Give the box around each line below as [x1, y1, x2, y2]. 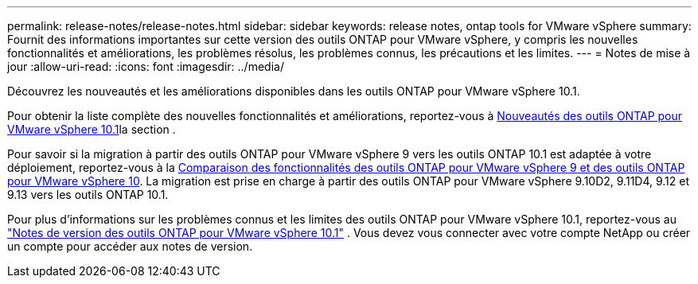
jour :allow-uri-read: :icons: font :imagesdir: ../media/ [7, 60, 284, 73]
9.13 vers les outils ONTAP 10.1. [7, 188, 169, 201]
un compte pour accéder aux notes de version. [7, 239, 253, 253]
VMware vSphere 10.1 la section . [7, 123, 176, 136]
